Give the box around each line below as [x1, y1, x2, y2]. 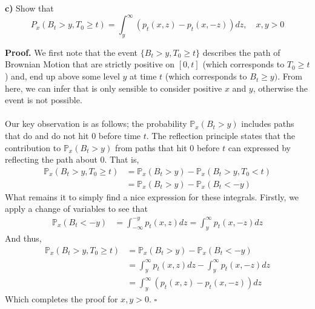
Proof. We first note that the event [5, 46, 138, 58]
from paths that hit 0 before [114, 141, 220, 154]
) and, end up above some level [5, 70, 120, 83]
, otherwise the [253, 81, 308, 94]
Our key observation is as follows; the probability [5, 117, 187, 130]
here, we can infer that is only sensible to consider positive [5, 81, 222, 94]
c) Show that [5, 2, 54, 14]
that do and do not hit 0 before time [5, 129, 141, 142]
